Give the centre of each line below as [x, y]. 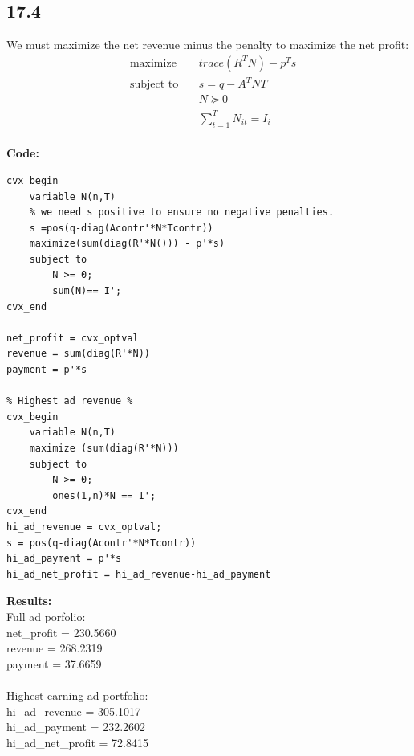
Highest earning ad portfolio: [77, 695]
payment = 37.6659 [54, 663]
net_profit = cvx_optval [73, 338]
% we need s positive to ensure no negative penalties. [182, 212]
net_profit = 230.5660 [61, 632]
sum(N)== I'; [87, 291]
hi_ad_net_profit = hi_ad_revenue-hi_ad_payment [139, 574]
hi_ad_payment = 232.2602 [76, 727]
